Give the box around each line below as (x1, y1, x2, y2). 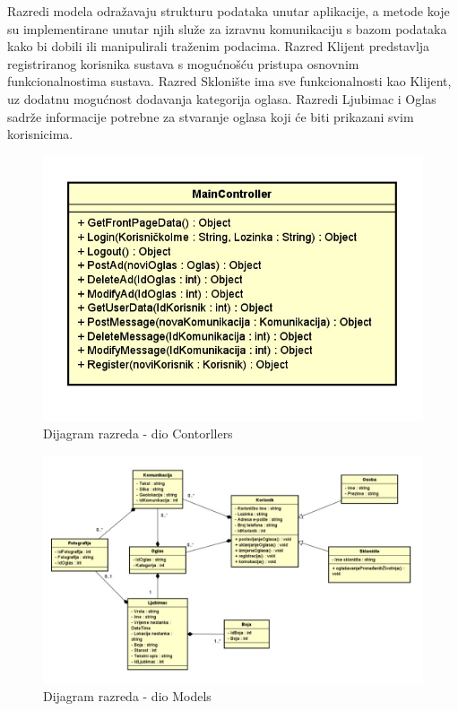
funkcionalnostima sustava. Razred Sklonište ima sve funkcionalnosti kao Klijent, (7, 72, 452, 91)
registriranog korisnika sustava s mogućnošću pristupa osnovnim (7, 54, 359, 73)
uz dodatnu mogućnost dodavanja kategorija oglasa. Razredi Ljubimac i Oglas (7, 89, 436, 108)
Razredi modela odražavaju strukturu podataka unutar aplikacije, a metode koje (7, 2, 450, 20)
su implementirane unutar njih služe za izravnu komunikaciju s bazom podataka (7, 19, 447, 38)
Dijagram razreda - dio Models (43, 686, 212, 705)
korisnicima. (7, 125, 73, 143)
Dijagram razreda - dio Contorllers (43, 424, 233, 443)
